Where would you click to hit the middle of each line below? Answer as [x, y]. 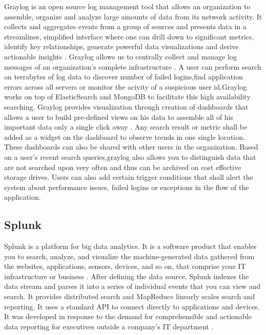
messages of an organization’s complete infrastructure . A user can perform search [133, 66]
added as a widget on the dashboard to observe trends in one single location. [125, 137]
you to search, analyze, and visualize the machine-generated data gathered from [129, 256]
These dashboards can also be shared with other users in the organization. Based [131, 147]
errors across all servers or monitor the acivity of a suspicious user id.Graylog [126, 86]
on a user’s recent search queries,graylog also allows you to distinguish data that [130, 156]
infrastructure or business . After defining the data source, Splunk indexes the [127, 276]
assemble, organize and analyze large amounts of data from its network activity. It [133, 16]
